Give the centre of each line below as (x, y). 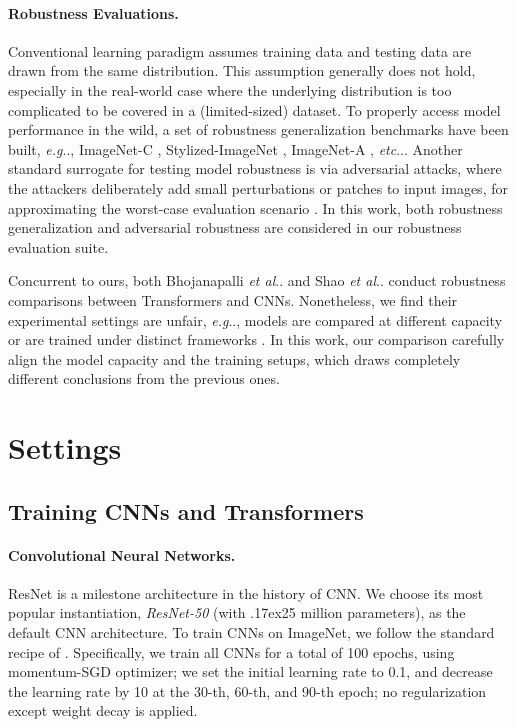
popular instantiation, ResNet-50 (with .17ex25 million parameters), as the (237, 612)
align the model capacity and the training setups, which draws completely (234, 358)
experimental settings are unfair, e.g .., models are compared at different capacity (255, 319)
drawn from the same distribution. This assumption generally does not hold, (242, 70)
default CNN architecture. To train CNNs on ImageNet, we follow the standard (251, 632)
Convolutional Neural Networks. (122, 554)
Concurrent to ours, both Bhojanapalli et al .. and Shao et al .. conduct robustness (257, 280)
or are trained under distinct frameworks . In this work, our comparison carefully (256, 339)
